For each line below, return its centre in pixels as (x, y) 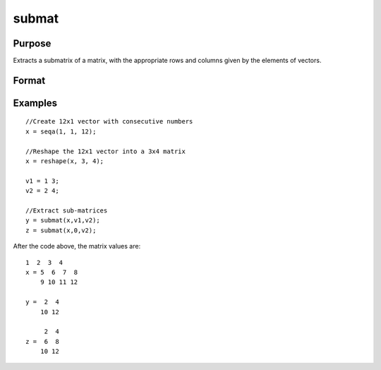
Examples (35, 103)
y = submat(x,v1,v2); (63, 220)
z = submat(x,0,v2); (61, 230)
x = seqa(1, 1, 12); (61, 131)
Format (29, 80)
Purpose (32, 43)
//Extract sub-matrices (67, 211)
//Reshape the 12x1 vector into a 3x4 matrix (106, 151)
